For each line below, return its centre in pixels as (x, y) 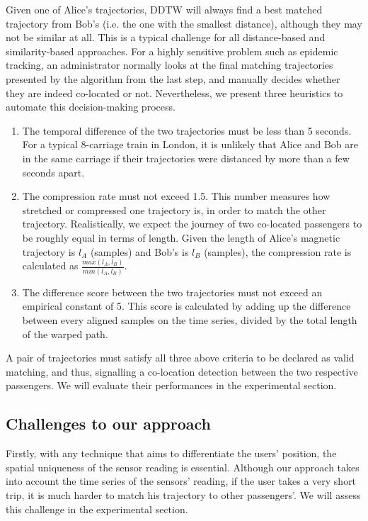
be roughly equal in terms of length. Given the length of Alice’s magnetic (181, 237)
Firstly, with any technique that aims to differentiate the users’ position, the (171, 453)
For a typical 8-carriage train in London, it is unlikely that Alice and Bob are (190, 144)
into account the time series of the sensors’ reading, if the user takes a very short (181, 481)
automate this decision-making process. (91, 107)
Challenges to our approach (109, 424)
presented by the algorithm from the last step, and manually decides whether (173, 78)
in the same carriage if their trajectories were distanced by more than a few (186, 158)
